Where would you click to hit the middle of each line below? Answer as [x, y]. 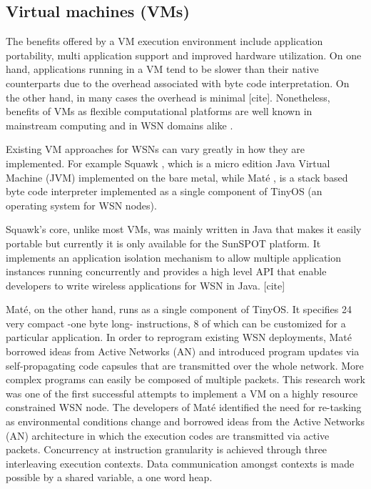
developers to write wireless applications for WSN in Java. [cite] [146, 285]
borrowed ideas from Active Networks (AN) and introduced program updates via [183, 351]
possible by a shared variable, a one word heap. [109, 477]
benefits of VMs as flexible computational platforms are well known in [159, 111]
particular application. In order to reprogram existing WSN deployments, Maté [179, 337]
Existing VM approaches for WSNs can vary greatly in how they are [156, 149]
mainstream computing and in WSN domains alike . [120, 125]
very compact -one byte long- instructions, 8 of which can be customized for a [176, 323]
